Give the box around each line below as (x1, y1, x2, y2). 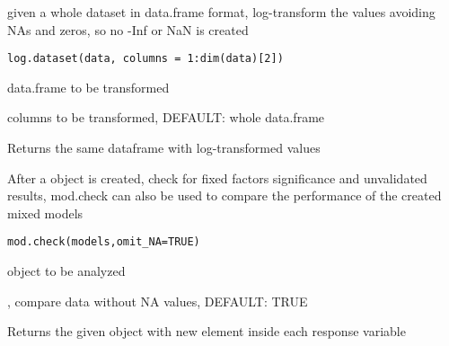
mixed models (7, 203, 84, 222)
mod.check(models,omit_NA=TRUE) (7, 235, 200, 249)
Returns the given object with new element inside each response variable (7, 322, 406, 341)
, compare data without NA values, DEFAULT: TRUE (7, 291, 308, 310)
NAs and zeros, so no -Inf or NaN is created (7, 20, 249, 39)
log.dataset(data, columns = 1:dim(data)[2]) (7, 52, 284, 66)
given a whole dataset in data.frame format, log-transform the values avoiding (7, 3, 436, 21)
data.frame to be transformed (7, 77, 170, 96)
